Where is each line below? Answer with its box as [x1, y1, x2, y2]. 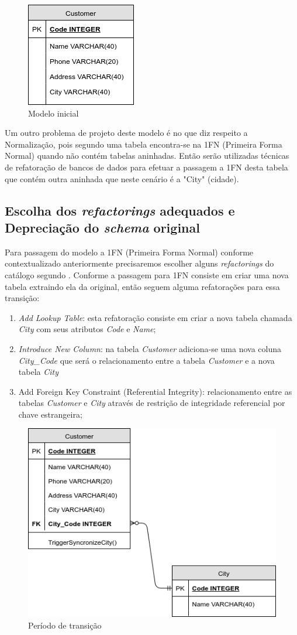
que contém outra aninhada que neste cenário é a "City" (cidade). [5, 172, 239, 185]
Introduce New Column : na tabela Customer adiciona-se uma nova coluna [18, 342, 281, 354]
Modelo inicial [28, 107, 79, 119]
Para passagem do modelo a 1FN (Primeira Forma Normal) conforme [5, 245, 254, 258]
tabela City [18, 366, 58, 378]
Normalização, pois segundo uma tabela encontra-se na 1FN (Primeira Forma [5, 138, 282, 150]
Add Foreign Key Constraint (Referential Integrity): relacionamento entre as [18, 385, 292, 397]
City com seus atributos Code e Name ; [18, 323, 156, 335]
